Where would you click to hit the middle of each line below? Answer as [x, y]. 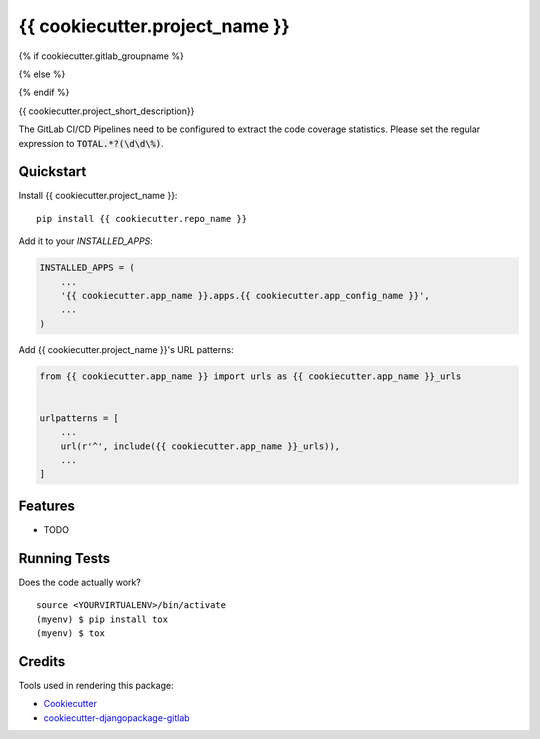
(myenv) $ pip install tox [102, 619]
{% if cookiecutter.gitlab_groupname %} [101, 56]
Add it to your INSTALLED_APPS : [86, 241]
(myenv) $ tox [70, 633]
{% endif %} [44, 92]
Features [46, 505]
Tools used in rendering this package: [96, 685]
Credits [42, 661]
